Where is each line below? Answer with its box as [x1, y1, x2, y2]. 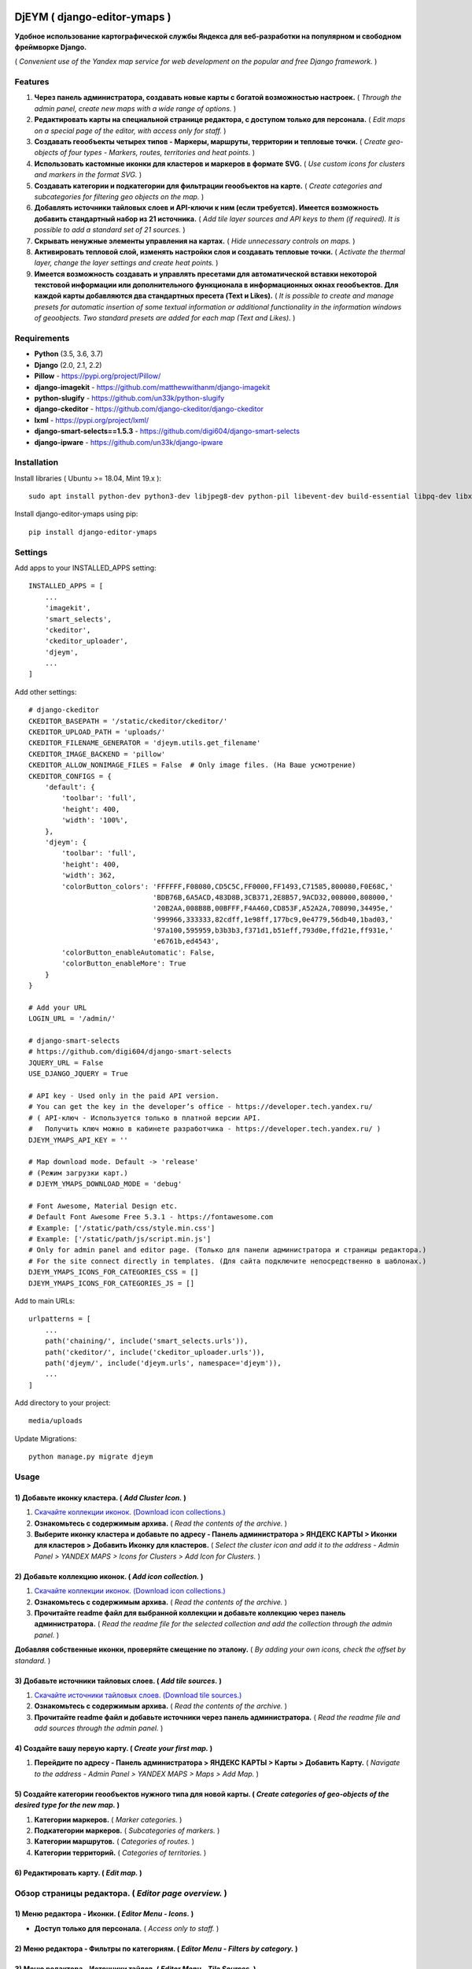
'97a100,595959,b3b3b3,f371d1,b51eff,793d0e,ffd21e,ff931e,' [152, 926, 393, 935]
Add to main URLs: [14, 1296, 76, 1305]
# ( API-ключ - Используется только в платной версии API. [28, 1113, 261, 1122]
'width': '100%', [61, 816, 129, 825]
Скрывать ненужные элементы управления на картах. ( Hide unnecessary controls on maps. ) [34, 236, 356, 246]
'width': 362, [61, 871, 116, 880]
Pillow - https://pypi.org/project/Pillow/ [34, 371, 161, 381]
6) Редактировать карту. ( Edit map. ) [14, 1867, 142, 1878]
